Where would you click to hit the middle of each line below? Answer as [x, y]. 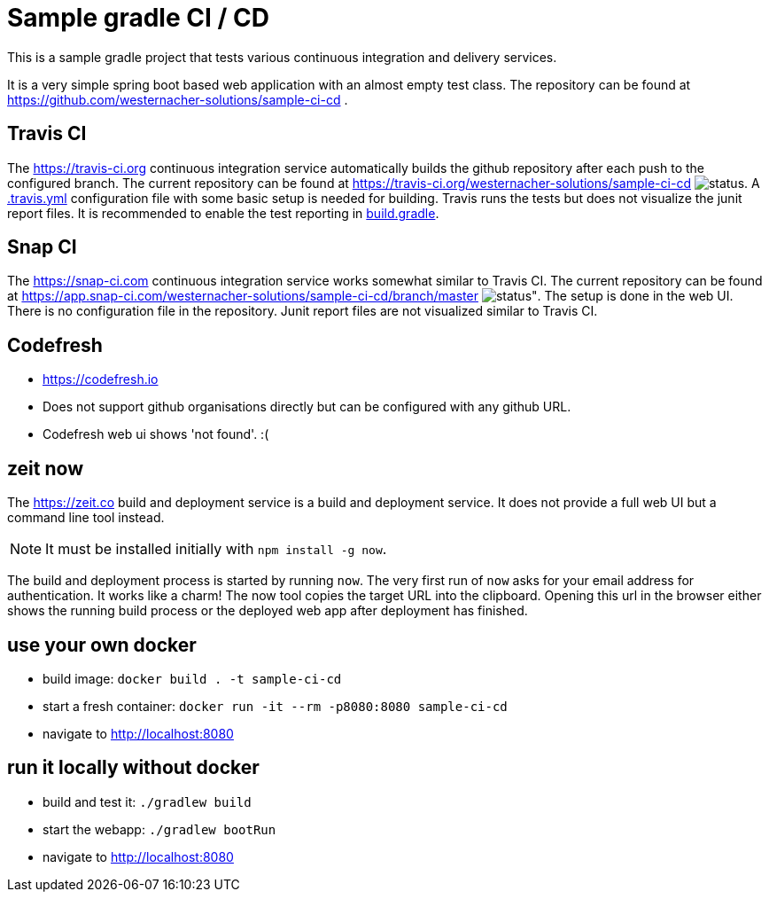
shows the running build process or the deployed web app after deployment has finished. [268, 611]
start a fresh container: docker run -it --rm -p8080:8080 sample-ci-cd [275, 706]
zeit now [45, 468]
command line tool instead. [86, 518]
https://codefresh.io [101, 379]
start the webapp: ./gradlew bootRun [159, 829]
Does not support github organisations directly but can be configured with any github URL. [307, 407]
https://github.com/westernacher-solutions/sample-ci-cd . [178, 99]
